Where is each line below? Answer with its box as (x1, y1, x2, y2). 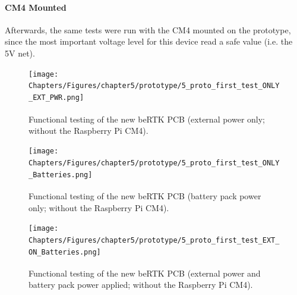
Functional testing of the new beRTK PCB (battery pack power (29, 190, 261, 202)
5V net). (5, 46, 35, 59)
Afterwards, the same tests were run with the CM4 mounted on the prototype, (5, 23, 291, 36)
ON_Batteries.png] (29, 247, 101, 256)
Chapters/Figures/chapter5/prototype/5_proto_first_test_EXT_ (29, 236, 280, 244)
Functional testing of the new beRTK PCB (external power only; (29, 112, 266, 125)
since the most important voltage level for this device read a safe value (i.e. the (5, 35, 293, 48)
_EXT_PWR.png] (29, 93, 84, 102)
